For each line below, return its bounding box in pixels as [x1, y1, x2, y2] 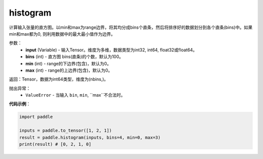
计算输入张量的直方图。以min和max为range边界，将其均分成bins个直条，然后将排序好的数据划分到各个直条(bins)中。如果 [9, 24, 253, 30]
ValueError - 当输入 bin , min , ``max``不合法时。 [25, 92, 125, 98]
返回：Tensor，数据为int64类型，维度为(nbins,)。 [9, 76, 109, 82]
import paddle [19, 114, 53, 119]
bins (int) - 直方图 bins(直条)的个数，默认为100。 [25, 54, 124, 60]
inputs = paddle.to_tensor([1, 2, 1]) [19, 128, 112, 134]
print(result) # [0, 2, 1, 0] [19, 141, 92, 147]
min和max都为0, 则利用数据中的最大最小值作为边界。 [9, 31, 115, 37]
